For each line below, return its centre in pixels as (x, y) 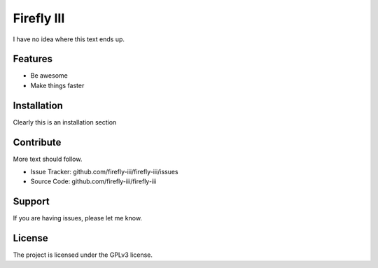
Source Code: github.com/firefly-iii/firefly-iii (93, 181)
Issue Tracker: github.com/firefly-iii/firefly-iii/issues (104, 172)
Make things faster (57, 85)
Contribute (37, 142)
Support (31, 202)
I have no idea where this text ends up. (69, 39)
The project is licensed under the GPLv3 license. (83, 255)
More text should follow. (48, 159)
